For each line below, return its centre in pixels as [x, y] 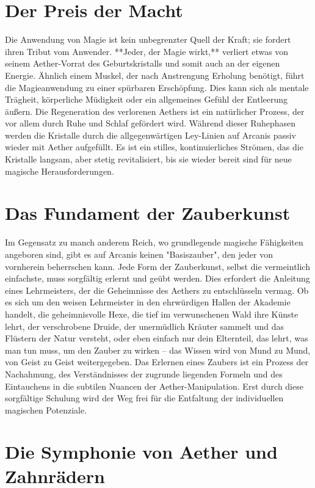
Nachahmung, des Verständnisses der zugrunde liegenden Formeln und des [144, 373]
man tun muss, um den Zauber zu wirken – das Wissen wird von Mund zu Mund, [158, 350]
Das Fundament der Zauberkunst [148, 213]
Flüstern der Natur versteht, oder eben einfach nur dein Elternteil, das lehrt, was [157, 338]
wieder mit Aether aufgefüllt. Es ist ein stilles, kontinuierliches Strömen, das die [154, 147]
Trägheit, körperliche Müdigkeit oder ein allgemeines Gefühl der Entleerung [147, 99]
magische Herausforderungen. [60, 171]
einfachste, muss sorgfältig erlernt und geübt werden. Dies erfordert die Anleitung [157, 278]
